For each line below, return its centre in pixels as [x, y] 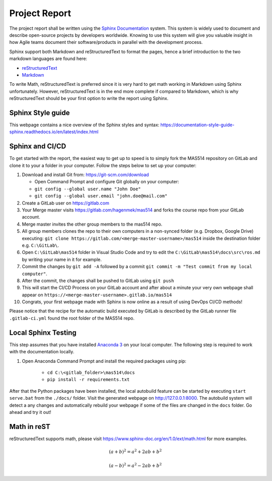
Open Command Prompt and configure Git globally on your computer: [107, 182]
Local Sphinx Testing [43, 332]
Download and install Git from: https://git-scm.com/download [85, 175]
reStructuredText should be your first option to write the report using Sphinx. [89, 98]
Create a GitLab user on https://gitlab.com [65, 203]
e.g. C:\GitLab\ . [41, 245]
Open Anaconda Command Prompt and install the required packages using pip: [104, 361]
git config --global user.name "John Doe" [88, 189]
